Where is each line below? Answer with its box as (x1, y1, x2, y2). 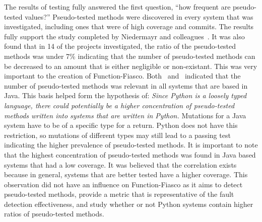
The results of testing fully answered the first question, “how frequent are (4, 2, 231, 12)
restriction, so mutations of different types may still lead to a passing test (4, 129, 231, 140)
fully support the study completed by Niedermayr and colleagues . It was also (4, 31, 245, 41)
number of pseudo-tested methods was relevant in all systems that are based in (4, 80, 248, 91)
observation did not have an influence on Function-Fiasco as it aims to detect (4, 179, 243, 189)
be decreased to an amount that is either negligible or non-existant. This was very (4, 60, 257, 71)
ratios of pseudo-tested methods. (4, 208, 104, 219)
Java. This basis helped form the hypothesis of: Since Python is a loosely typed (4, 90, 247, 101)
